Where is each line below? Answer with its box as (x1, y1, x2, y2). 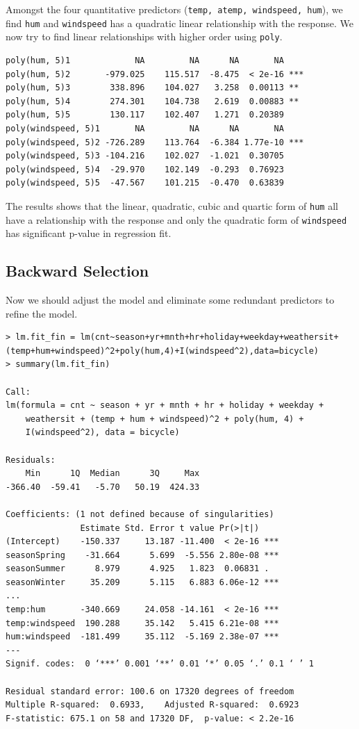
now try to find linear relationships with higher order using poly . (6, 29, 283, 44)
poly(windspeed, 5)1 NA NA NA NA (6, 123, 284, 133)
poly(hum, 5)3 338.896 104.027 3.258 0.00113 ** (6, 83, 299, 93)
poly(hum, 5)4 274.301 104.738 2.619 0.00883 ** (6, 96, 299, 106)
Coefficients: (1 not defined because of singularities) (6, 509, 274, 519)
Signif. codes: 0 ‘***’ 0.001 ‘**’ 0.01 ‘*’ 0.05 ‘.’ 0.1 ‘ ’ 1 (6, 659, 314, 669)
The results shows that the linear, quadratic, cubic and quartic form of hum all (6, 198, 338, 213)
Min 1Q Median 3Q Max (25, 468, 200, 479)
